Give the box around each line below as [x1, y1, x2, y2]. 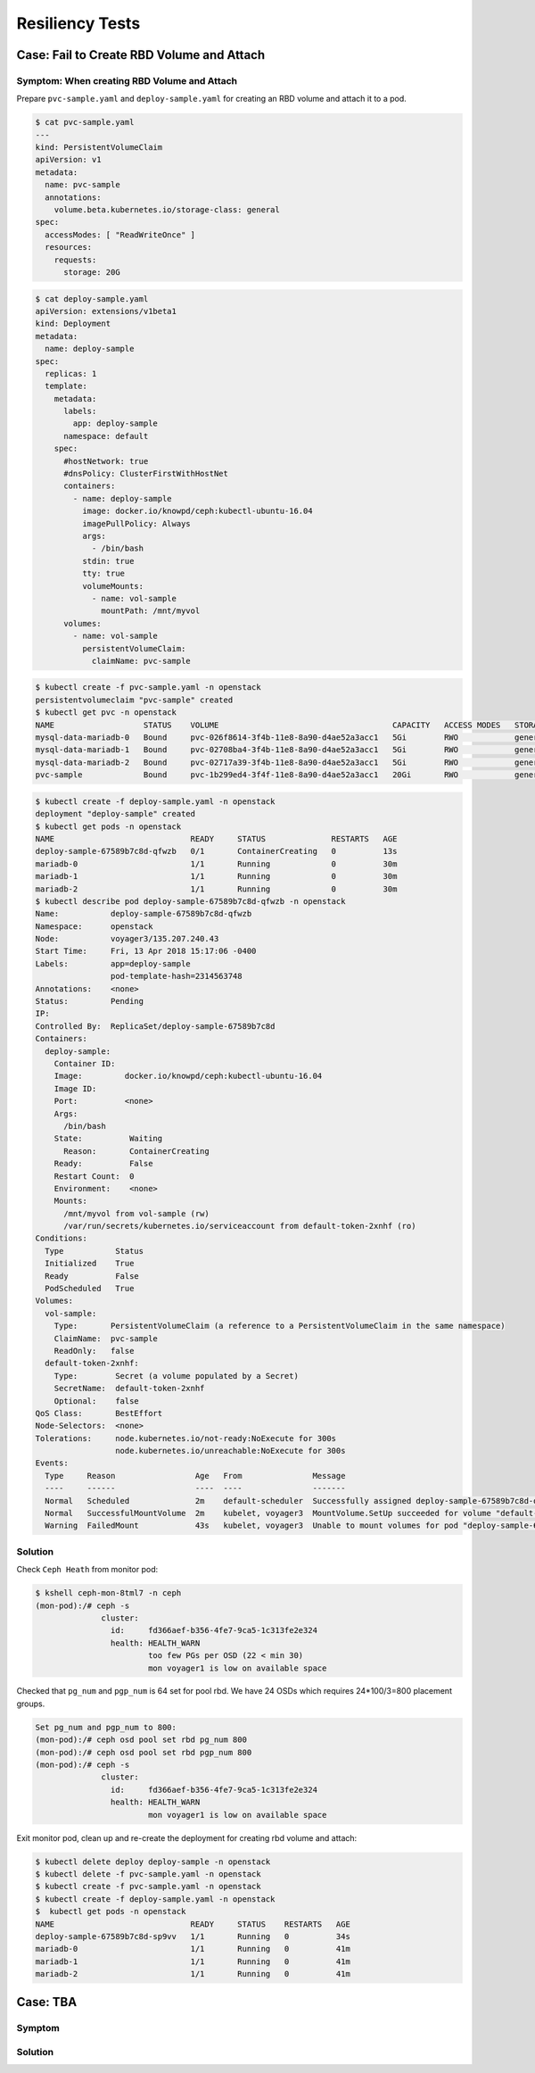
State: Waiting [53, 1133, 163, 1144]
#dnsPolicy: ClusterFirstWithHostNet [63, 468, 229, 479]
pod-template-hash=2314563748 [110, 971, 243, 982]
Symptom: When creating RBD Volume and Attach [16, 74, 238, 87]
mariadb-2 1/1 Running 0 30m [35, 883, 398, 894]
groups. [16, 1698, 45, 1709]
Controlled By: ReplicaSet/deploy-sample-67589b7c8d [35, 1021, 276, 1031]
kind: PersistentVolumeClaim [35, 143, 163, 153]
